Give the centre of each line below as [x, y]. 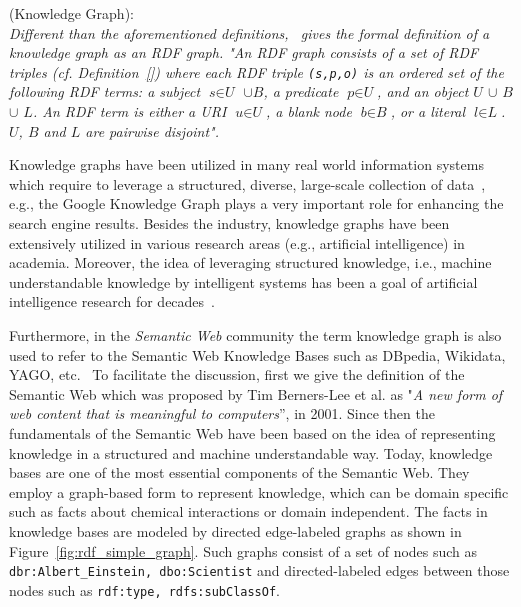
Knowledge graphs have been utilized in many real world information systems [246, 164]
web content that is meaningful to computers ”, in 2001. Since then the [222, 413]
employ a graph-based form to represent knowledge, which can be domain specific [259, 491]
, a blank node [308, 111]
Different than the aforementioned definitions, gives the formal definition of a [249, 32]
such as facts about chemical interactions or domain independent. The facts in [248, 511]
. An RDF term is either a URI [129, 111]
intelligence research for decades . [112, 301]
